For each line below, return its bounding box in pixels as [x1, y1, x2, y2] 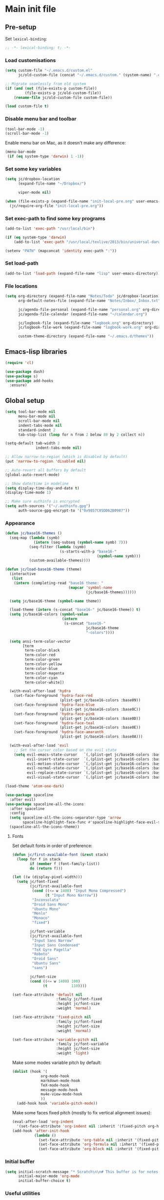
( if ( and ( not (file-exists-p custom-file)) [5, 86, 97, 91]
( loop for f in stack [17, 856, 61, 862]
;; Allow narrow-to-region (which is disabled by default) [5, 454, 128, 460]
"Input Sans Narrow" [32, 938, 74, 943]
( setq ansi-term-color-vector [9, 639, 71, 644]
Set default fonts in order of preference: [12, 843, 93, 849]
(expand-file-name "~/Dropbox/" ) [18, 181, 86, 186]
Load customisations [5, 57, 56, 64]
